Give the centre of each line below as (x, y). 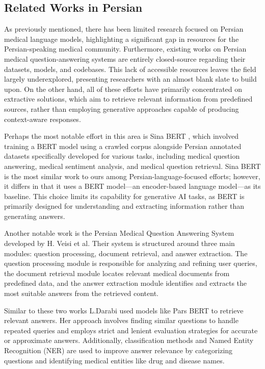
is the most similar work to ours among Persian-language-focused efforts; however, (132, 176)
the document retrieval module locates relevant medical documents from (117, 273)
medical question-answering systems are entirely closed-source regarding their (125, 58)
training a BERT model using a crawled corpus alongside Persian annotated (123, 146)
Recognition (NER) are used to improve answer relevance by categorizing (118, 350)
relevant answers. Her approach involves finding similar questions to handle (121, 320)
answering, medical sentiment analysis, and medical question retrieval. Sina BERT (132, 166)
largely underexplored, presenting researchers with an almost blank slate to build (130, 79)
